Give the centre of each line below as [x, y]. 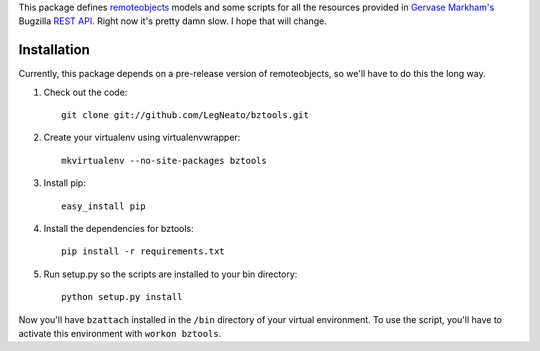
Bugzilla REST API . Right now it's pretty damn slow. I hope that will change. [172, 21]
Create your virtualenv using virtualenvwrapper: [142, 137]
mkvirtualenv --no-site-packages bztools [164, 160]
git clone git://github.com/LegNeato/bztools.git [185, 115]
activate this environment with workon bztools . [120, 333]
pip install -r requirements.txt [143, 251]
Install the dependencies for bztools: [118, 229]
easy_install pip [103, 206]
